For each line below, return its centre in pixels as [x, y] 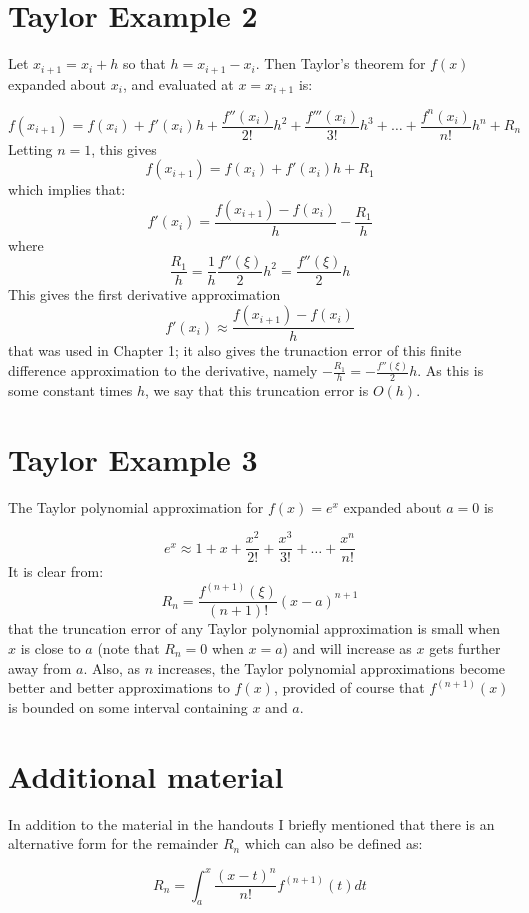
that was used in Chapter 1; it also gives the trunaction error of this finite [235, 350]
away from [40, 667]
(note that [128, 648]
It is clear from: [56, 571]
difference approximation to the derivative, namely [163, 370]
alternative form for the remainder [113, 843]
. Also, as [112, 667]
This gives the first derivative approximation [144, 294]
